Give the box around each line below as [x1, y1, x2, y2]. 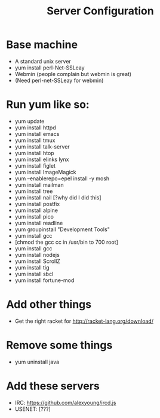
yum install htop [14, 149, 55, 156]
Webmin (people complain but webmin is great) [14, 70, 132, 77]
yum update [14, 117, 45, 125]
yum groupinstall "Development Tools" [14, 226, 110, 233]
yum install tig [14, 263, 50, 271]
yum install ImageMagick [14, 168, 76, 175]
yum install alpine [14, 207, 59, 214]
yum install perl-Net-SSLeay [14, 64, 85, 71]
